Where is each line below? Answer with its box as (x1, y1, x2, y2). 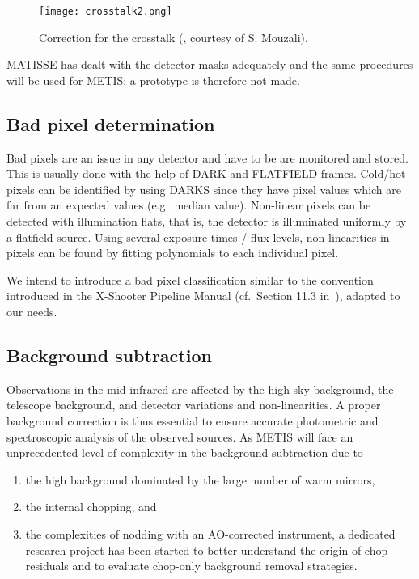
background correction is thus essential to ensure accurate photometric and (6, 412, 379, 429)
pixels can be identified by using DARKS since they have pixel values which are (6, 180, 401, 197)
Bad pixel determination (6, 111, 215, 136)
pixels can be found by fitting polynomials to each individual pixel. (6, 244, 339, 261)
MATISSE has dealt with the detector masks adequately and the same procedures (6, 56, 413, 73)
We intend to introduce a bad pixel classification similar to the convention (6, 271, 374, 288)
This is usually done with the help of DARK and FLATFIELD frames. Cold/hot (6, 165, 406, 182)
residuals (25, 557, 69, 574)
